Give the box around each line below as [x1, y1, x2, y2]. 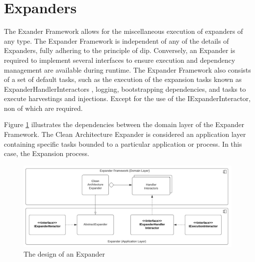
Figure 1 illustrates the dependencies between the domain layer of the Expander [4, 119, 245, 130]
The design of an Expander [24, 248, 105, 259]
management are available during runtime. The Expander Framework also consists [4, 64, 251, 75]
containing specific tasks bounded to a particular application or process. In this [4, 138, 242, 149]
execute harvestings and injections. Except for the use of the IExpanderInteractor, [4, 93, 251, 104]
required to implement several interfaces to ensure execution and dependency [4, 54, 235, 65]
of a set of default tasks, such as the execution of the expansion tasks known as [4, 74, 242, 84]
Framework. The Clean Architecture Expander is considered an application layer [4, 129, 246, 139]
